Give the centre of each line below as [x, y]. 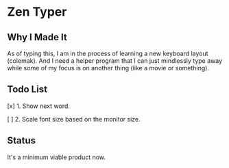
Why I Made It [37, 37]
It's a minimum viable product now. [57, 157]
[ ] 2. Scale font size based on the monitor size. [74, 119]
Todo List [27, 89]
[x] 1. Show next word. [39, 106]
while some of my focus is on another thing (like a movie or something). [108, 68]
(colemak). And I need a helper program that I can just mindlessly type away [115, 61]
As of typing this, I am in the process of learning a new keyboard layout [108, 53]
